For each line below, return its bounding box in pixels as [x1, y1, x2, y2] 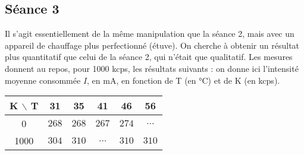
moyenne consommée [5, 74, 81, 86]
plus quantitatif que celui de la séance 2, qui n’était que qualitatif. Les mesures [5, 50, 293, 63]
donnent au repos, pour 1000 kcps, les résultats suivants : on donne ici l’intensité [5, 62, 299, 74]
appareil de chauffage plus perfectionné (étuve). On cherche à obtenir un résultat [5, 39, 300, 51]
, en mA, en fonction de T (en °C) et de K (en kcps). [87, 74, 280, 86]
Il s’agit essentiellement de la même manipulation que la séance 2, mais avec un [5, 27, 294, 40]
